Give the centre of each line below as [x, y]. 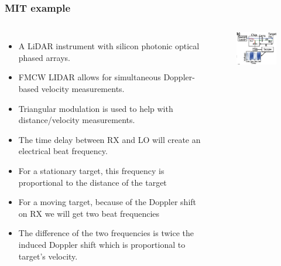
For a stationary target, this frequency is [91, 170]
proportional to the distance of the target [92, 182]
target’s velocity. [48, 256]
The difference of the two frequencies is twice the [106, 233]
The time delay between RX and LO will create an [109, 139]
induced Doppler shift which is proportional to [102, 244]
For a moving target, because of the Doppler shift [107, 202]
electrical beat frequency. [63, 151]
